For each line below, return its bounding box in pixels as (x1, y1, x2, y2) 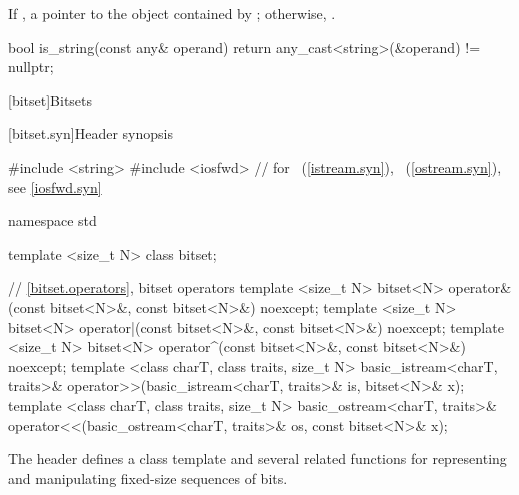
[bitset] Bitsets (8, 89, 93, 110)
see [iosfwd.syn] (8, 176, 102, 197)
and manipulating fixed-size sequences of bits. (8, 467, 288, 488)
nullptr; (8, 56, 54, 77)
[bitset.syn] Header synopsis (8, 123, 173, 144)
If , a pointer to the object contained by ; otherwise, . (8, 3, 336, 23)
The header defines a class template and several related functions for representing (8, 448, 507, 469)
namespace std (8, 210, 97, 231)
